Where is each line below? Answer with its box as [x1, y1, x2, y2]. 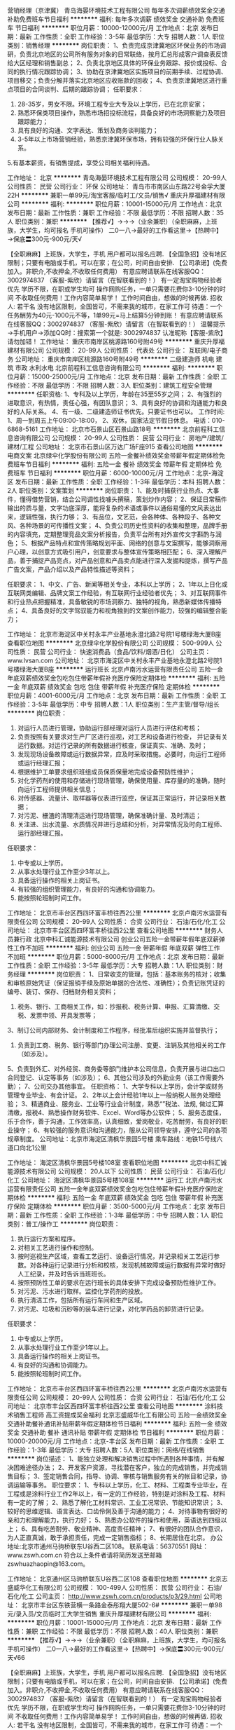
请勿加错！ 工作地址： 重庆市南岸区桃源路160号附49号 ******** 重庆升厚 [7, 337, 219, 346]
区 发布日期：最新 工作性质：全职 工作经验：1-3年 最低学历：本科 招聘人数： [7, 477, 227, 486]
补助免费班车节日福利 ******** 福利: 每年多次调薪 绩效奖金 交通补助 [7, 15, 205, 23]
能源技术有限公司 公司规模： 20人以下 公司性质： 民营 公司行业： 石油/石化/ [7, 1167, 226, 1176]
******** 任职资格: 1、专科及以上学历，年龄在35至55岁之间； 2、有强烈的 [7, 390, 222, 398]
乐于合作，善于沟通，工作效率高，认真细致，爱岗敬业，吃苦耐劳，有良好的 [7, 1117, 222, 1125]
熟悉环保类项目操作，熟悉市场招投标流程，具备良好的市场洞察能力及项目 [17, 109, 226, 117]
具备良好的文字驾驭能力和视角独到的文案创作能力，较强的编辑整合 [31, 606, 222, 615]
